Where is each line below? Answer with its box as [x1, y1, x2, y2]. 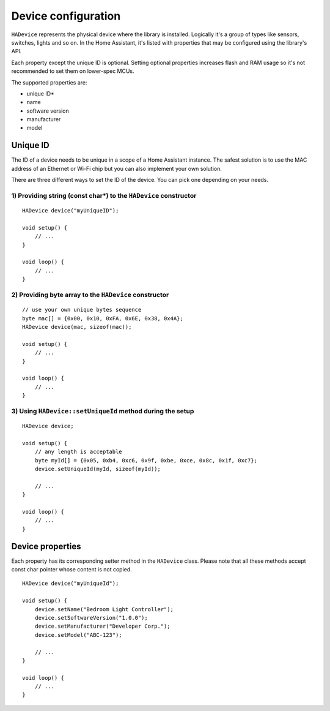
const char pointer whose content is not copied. [11, 566, 133, 573]
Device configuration [11, 9, 121, 23]
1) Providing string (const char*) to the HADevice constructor [11, 191, 197, 200]
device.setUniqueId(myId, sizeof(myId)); [34, 465, 161, 472]
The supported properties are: [11, 78, 88, 86]
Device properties [11, 541, 81, 551]
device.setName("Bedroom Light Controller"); [34, 606, 174, 612]
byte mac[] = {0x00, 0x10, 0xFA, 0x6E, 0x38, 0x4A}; [22, 315, 183, 322]
